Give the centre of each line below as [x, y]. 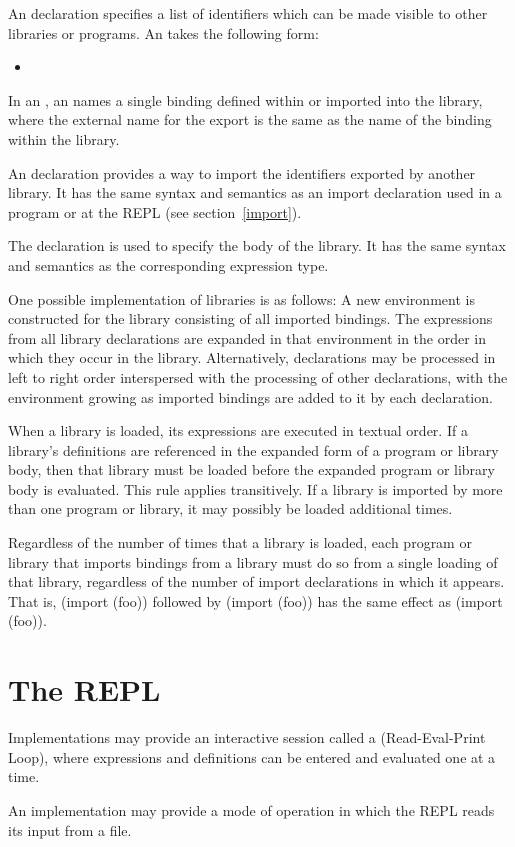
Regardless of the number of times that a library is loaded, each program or [240, 542]
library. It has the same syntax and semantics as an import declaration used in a [255, 192]
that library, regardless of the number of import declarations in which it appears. [256, 581]
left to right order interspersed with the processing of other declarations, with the [258, 376]
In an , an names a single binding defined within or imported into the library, [245, 99]
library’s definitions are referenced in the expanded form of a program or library [253, 449]
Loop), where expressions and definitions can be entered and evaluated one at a [252, 756]
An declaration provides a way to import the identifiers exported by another [242, 172]
